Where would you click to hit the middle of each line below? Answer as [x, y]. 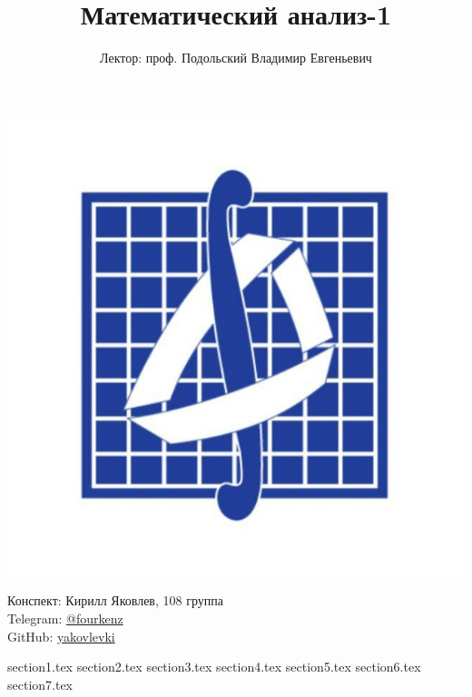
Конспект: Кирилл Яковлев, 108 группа [115, 600]
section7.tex [40, 684]
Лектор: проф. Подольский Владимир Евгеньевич [236, 58]
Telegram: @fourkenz [65, 618]
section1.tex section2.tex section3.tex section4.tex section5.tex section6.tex [214, 667]
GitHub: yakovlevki [61, 636]
